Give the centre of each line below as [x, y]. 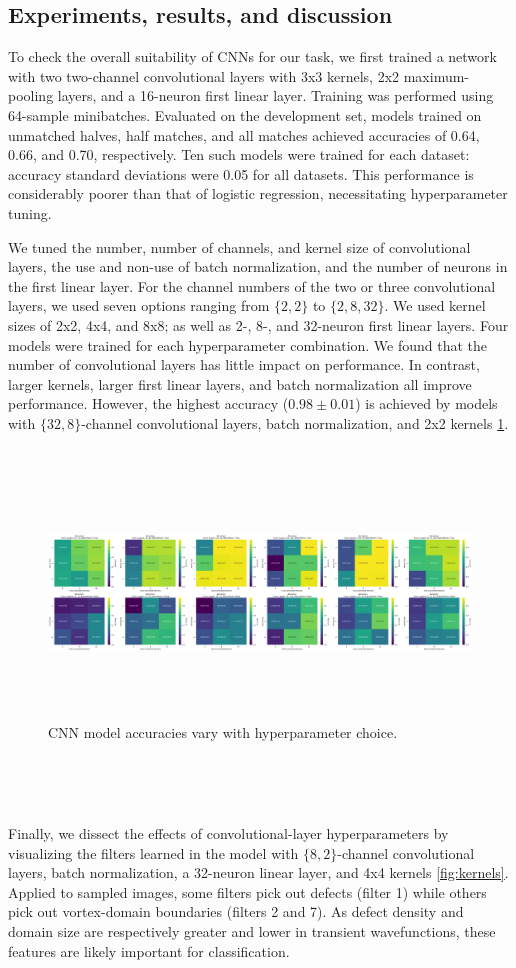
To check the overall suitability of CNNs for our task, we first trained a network [252, 56]
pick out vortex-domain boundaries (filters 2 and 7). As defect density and [236, 911]
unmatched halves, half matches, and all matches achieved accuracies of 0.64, [244, 134]
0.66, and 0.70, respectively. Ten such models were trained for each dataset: [239, 154]
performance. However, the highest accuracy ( [148, 403]
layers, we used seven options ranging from [139, 305]
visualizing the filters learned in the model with [153, 852]
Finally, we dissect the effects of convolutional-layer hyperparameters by [228, 833]
